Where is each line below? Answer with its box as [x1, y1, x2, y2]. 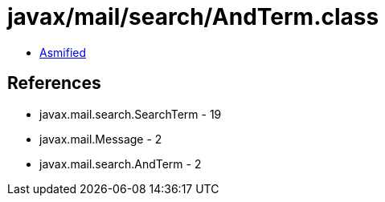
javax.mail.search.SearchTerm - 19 [39, 107, 222, 121]
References [7, 73, 101, 94]
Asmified [39, 45, 87, 59]
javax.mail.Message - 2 [39, 131, 162, 146]
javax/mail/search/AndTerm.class [7, 3, 379, 30]
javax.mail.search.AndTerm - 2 [39, 156, 202, 171]
